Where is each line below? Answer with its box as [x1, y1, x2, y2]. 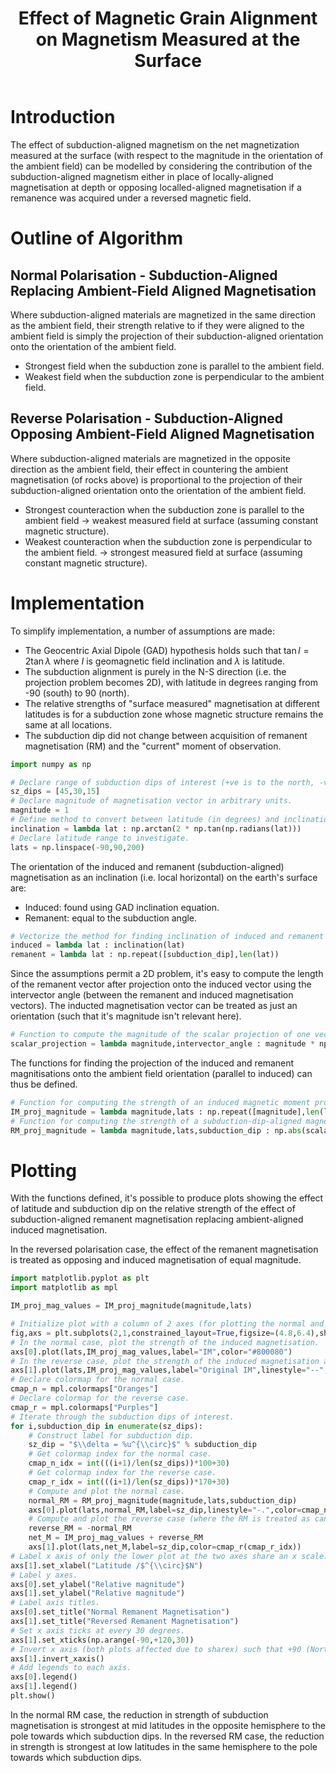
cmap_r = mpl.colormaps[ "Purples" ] [10, 1402, 159, 1412]
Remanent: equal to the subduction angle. [24, 912, 198, 924]
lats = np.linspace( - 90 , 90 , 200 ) [10, 842, 145, 852]
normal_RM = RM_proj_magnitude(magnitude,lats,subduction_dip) [28, 1495, 298, 1506]
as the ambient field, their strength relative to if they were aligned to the [10, 319, 305, 331]
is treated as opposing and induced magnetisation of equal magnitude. [10, 1254, 302, 1266]
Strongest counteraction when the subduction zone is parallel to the [24, 503, 305, 516]
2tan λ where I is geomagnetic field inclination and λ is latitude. [24, 655, 285, 667]
